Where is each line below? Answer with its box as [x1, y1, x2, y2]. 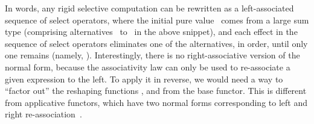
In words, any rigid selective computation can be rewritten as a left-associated [5, 2, 294, 14]
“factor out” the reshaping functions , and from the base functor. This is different [5, 84, 307, 97]
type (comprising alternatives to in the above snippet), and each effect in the [5, 25, 298, 38]
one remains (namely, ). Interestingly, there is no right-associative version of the [5, 49, 300, 61]
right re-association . [5, 108, 82, 120]
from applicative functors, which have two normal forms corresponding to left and [5, 96, 307, 108]
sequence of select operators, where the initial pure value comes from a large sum [5, 13, 309, 26]
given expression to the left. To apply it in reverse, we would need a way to [5, 72, 283, 85]
